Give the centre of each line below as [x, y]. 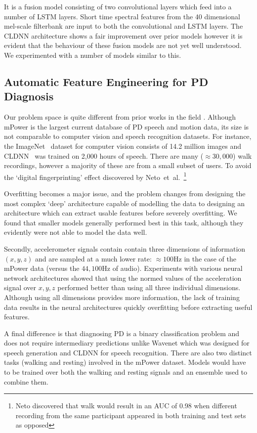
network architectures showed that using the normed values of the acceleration [123, 278]
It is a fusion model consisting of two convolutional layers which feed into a [118, 6]
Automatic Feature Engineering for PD [106, 81]
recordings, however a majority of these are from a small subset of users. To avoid [128, 165]
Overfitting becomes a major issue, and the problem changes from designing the [125, 193]
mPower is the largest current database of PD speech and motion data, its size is [127, 126]
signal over [20, 287]
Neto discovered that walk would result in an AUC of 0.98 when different [126, 406]
